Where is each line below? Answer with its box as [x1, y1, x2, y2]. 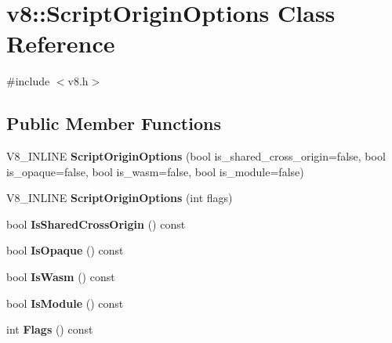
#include [6, 73, 50, 89]
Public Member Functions [6, 111, 221, 135]
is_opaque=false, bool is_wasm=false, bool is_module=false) [6, 163, 304, 179]
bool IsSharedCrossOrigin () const [6, 215, 186, 232]
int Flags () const [6, 321, 93, 338]
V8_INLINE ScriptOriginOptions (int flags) [6, 190, 233, 206]
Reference [6, 27, 115, 60]
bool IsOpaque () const [6, 242, 124, 258]
